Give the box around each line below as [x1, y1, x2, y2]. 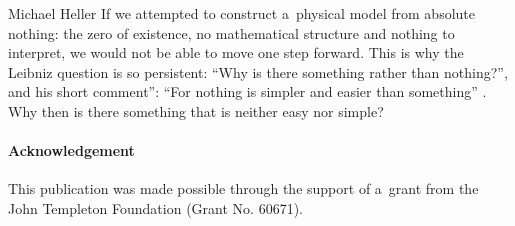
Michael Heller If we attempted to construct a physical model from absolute [8, 3, 475, 23]
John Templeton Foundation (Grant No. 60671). [8, 197, 303, 218]
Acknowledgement [8, 140, 135, 161]
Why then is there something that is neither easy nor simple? [8, 100, 384, 121]
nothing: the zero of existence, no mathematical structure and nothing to [8, 22, 455, 43]
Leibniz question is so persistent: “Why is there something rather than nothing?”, [8, 61, 508, 82]
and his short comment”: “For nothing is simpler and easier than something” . [8, 81, 487, 102]
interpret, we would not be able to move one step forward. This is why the [8, 42, 464, 63]
